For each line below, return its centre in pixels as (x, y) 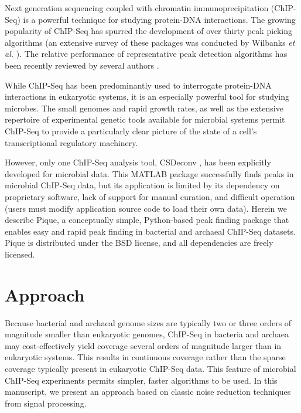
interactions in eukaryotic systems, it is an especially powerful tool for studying (147, 97)
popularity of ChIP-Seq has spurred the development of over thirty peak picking (148, 31)
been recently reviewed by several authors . (82, 65)
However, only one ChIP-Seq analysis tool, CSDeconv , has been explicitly (138, 162)
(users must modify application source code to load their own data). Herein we (146, 208)
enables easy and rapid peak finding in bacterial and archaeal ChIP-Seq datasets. (150, 231)
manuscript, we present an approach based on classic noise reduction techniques (148, 392)
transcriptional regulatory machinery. (71, 142)
